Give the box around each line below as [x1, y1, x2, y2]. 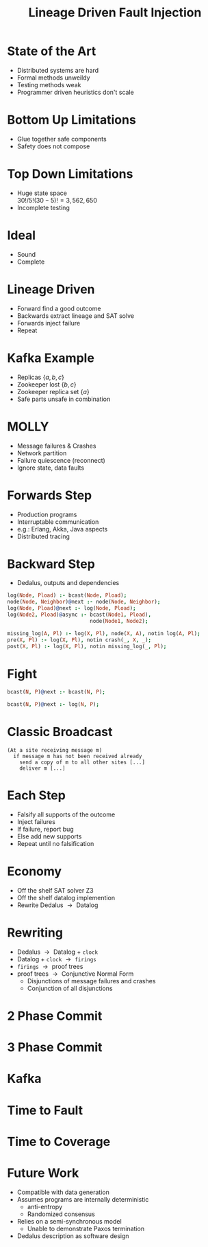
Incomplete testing [16, 203, 70, 211]
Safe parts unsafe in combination [16, 395, 111, 403]
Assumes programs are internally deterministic [16, 1195, 149, 1203]
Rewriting [7, 925, 64, 941]
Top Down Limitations [7, 166, 133, 182]
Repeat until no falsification [16, 840, 94, 847]
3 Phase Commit [7, 1040, 103, 1055]
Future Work [7, 1165, 79, 1180]
